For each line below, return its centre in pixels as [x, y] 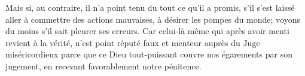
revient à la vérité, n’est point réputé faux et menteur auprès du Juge [133, 42]
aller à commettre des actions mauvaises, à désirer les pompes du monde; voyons [153, 19]
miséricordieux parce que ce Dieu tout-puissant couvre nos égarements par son [149, 54]
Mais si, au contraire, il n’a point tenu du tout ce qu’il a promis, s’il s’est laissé [150, 7]
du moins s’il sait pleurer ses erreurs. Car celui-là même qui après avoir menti [147, 31]
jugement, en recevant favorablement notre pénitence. [103, 66]
